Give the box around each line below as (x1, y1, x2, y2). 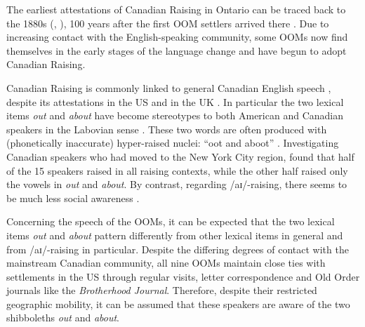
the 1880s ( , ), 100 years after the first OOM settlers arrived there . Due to (6, 15, 329, 30)
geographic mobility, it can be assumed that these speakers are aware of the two (6, 296, 350, 311)
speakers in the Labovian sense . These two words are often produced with (6, 121, 327, 136)
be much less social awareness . (6, 190, 140, 205)
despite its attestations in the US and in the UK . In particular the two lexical (6, 94, 344, 109)
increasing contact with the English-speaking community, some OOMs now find (6, 29, 348, 44)
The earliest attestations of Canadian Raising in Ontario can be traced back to (6, 2, 346, 16)
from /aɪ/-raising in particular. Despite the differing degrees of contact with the (6, 241, 349, 256)
